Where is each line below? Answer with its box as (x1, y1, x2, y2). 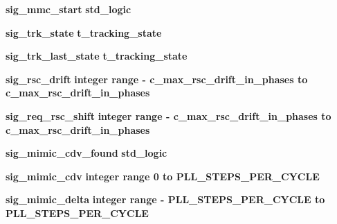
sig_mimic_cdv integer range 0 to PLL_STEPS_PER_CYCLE (6, 169, 320, 183)
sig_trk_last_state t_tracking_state (6, 49, 188, 63)
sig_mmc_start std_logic (6, 2, 131, 16)
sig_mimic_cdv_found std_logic (6, 146, 167, 160)
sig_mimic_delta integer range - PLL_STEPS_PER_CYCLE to (6, 192, 325, 207)
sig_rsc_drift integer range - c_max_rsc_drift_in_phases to (6, 71, 308, 86)
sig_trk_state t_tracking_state (6, 25, 162, 40)
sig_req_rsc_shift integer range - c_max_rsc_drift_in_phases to (6, 108, 331, 123)
